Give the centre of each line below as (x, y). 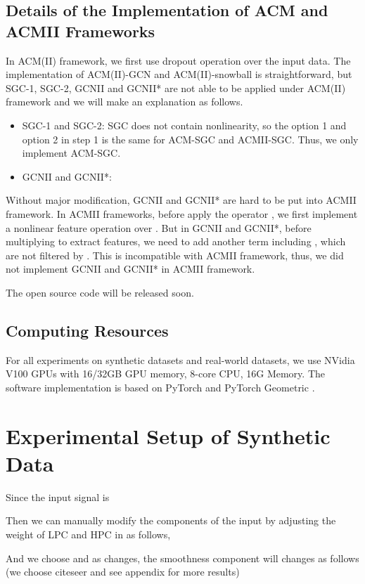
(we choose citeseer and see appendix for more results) (123, 572)
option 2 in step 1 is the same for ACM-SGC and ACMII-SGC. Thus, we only (190, 139)
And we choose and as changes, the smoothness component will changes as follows (182, 558)
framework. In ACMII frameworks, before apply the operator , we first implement (182, 213)
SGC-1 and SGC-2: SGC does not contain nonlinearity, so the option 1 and (184, 125)
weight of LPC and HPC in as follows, (88, 534)
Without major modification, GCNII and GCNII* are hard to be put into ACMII (181, 200)
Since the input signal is (58, 497)
